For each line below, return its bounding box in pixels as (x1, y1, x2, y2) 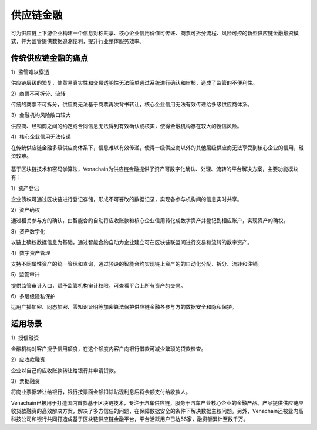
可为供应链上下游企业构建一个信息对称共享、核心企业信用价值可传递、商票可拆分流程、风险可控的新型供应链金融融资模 (11, 29, 299, 36)
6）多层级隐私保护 (11, 293, 56, 300)
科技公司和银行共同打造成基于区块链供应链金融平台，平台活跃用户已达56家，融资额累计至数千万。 (11, 415, 249, 423)
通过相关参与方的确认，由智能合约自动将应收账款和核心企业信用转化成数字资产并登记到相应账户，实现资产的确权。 (11, 217, 289, 224)
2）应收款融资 (11, 356, 45, 363)
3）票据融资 (11, 377, 41, 385)
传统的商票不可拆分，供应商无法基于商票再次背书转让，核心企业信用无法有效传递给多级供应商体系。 (11, 101, 252, 108)
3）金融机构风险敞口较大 (11, 112, 71, 119)
